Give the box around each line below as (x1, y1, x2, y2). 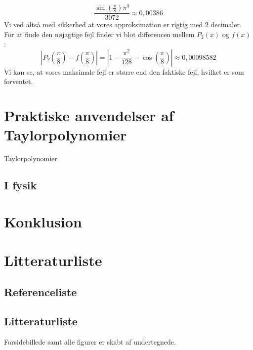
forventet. (4, 76, 33, 87)
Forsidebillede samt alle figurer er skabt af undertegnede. (4, 336, 176, 347)
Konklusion (4, 211, 82, 231)
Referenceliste (4, 284, 77, 299)
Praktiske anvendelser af (4, 105, 174, 126)
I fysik (4, 177, 37, 193)
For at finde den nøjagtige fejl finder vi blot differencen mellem (4, 29, 195, 39)
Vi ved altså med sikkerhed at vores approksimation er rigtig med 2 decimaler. (4, 19, 242, 30)
